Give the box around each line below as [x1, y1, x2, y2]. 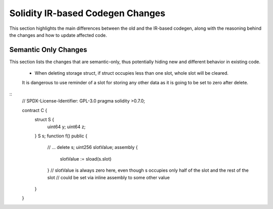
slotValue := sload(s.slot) [60, 155, 112, 162]
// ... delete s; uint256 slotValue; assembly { [47, 144, 138, 150]
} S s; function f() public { [34, 133, 88, 139]
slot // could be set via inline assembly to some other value [47, 174, 170, 180]
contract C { [22, 107, 48, 113]
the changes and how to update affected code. [9, 32, 107, 38]
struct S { [34, 117, 54, 123]
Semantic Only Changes [9, 45, 87, 54]
